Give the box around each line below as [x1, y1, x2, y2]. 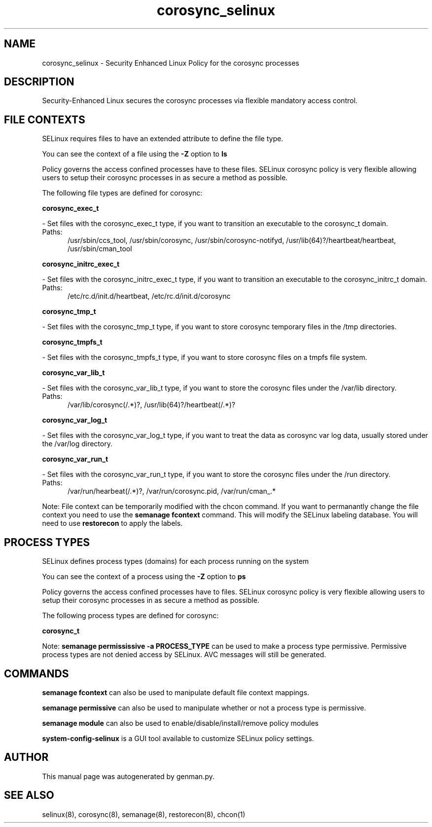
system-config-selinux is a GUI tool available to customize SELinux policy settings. [42, 734, 314, 743]
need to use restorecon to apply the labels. [42, 519, 183, 528]
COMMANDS [4, 667, 69, 680]
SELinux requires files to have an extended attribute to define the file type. [42, 134, 284, 143]
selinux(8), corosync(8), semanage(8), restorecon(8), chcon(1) [42, 810, 246, 819]
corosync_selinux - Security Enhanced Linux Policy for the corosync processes [42, 58, 299, 67]
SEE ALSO [4, 789, 54, 802]
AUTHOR [4, 751, 49, 764]
